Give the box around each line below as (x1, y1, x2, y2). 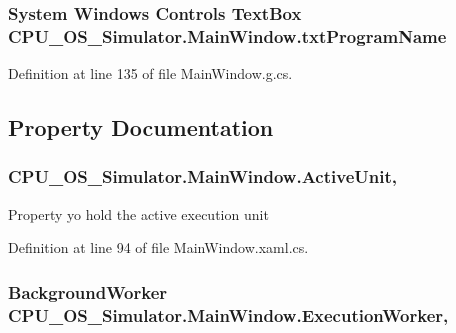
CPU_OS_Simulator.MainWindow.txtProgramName (8, 23, 447, 48)
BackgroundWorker (8, 279, 168, 304)
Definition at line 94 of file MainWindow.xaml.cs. (8, 237, 309, 258)
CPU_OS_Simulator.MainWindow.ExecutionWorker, (8, 302, 449, 327)
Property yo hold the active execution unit (8, 203, 269, 224)
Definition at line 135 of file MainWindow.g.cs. (8, 63, 293, 84)
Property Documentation (8, 112, 274, 143)
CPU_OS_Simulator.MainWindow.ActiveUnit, (8, 164, 397, 189)
